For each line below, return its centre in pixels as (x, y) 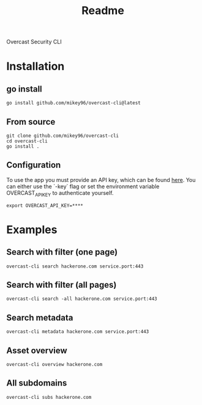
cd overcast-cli (27, 141)
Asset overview (37, 350)
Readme (103, 11)
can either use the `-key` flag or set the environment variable (83, 186)
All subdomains (37, 383)
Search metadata (40, 317)
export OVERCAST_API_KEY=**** (45, 205)
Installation (36, 66)
